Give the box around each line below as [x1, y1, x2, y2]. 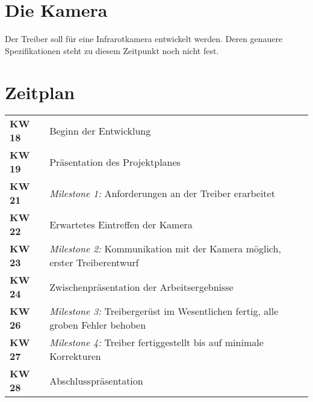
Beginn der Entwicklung [49, 123, 151, 138]
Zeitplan [5, 79, 75, 104]
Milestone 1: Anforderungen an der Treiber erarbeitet [49, 186, 275, 200]
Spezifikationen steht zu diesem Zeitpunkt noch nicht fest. [5, 44, 219, 56]
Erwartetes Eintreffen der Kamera [49, 217, 193, 231]
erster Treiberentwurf [49, 255, 139, 270]
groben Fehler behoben [49, 318, 146, 332]
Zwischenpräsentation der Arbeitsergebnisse [49, 279, 234, 294]
